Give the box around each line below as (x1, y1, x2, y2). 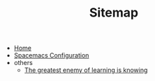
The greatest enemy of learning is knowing (24, 66, 148, 74)
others (13, 59, 33, 67)
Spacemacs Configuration (13, 51, 89, 60)
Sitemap (89, 5, 139, 21)
